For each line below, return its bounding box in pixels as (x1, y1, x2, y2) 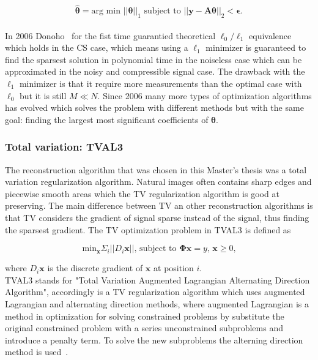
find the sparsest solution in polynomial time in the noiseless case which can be (5, 53, 302, 66)
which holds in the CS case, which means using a (5, 41, 188, 54)
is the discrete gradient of (47, 261, 143, 274)
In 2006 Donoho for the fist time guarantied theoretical (5, 29, 216, 42)
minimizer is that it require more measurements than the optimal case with (19, 77, 302, 89)
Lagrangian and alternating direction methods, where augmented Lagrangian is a (5, 297, 309, 310)
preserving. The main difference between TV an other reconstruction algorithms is (5, 199, 313, 212)
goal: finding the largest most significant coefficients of (5, 113, 209, 126)
